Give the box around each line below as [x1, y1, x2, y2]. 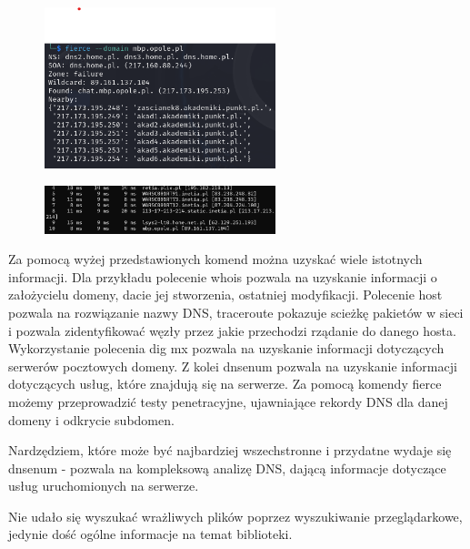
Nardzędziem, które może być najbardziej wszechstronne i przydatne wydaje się [8, 441, 452, 460]
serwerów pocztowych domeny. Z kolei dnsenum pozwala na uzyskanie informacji [8, 356, 457, 375]
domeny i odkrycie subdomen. [8, 410, 175, 429]
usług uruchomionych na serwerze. [8, 476, 199, 495]
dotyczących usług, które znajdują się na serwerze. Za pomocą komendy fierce [8, 374, 442, 393]
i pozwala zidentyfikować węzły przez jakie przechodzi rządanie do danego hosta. [8, 320, 456, 340]
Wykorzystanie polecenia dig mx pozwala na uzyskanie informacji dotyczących [8, 339, 445, 358]
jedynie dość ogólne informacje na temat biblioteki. [8, 524, 293, 544]
